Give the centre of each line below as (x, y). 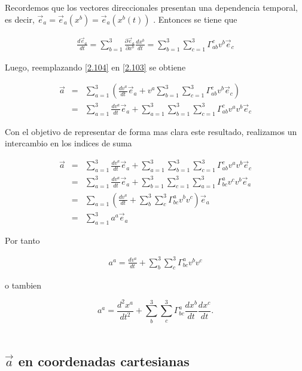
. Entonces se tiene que (195, 19)
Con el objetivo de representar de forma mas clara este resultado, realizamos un (151, 131)
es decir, (20, 19)
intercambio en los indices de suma (68, 143)
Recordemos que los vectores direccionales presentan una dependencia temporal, (151, 7)
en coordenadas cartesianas (104, 361)
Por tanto (22, 240)
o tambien (23, 285)
